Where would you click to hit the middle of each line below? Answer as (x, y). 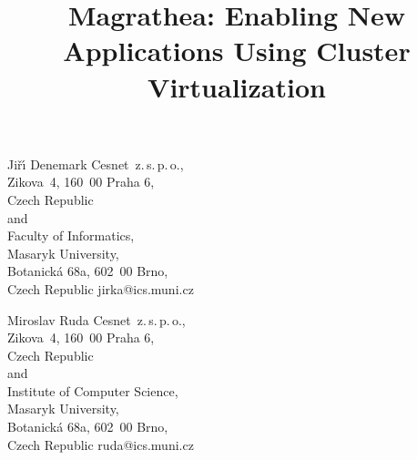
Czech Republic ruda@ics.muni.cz (101, 444)
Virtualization (237, 86)
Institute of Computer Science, (93, 390)
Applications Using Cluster (237, 51)
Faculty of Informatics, (71, 235)
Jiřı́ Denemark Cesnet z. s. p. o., (96, 164)
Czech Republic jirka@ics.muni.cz (101, 288)
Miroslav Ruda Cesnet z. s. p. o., (97, 319)
